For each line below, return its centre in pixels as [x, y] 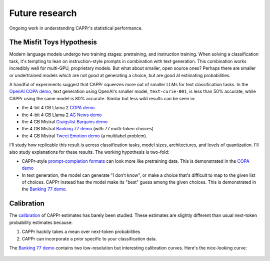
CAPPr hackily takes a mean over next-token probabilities [81, 232]
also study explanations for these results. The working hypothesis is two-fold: [89, 152]
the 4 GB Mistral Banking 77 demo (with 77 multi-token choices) [88, 129]
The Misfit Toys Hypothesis [53, 42]
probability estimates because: [41, 222]
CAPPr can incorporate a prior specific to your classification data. [89, 238]
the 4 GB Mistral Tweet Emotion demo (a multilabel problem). [84, 136]
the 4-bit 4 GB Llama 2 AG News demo [62, 115]
